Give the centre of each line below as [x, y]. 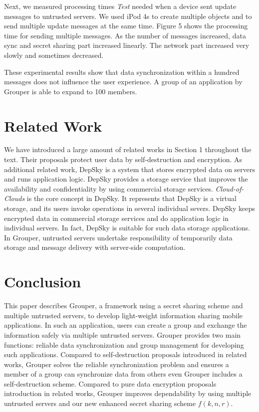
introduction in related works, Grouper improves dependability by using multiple [128, 393]
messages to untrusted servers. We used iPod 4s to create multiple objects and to [128, 16]
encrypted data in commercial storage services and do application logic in [116, 218]
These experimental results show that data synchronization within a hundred [122, 72]
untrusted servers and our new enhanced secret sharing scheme [100, 403]
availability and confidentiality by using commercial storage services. [109, 188]
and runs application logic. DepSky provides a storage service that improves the [126, 179]
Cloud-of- [230, 188]
